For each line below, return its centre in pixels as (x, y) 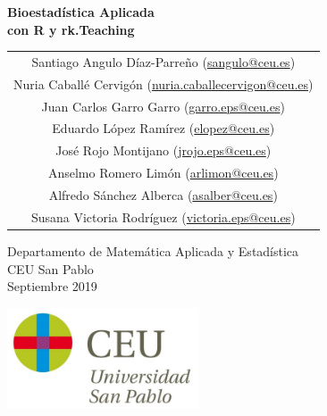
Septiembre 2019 (52, 286)
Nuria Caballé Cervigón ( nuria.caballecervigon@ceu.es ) (163, 83)
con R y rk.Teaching (71, 29)
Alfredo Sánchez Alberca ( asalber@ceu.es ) (163, 195)
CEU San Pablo (50, 268)
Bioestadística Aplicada (81, 12)
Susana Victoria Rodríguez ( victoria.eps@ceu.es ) (163, 216)
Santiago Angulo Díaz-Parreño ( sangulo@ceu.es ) (163, 61)
